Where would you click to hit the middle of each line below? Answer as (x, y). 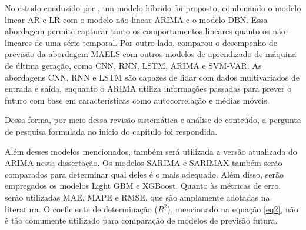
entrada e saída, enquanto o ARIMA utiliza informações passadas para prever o (148, 89)
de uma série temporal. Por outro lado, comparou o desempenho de (156, 42)
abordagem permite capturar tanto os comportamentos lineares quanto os (137, 31)
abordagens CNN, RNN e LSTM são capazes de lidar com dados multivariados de (152, 77)
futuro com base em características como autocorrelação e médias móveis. (137, 100)
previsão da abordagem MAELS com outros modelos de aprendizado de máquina (151, 54)
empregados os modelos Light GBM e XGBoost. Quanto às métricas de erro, (143, 186)
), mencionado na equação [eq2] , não (233, 209)
